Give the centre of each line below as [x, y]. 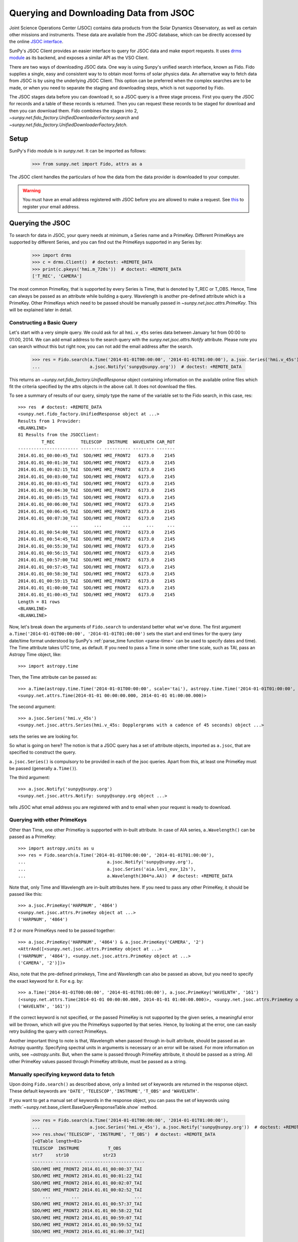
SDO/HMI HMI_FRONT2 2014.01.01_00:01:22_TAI [87, 1176]
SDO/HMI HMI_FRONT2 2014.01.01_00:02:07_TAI [87, 1183]
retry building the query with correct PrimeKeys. [58, 1031]
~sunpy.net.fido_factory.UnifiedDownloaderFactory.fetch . [68, 125]
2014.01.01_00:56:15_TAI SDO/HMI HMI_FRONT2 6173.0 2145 [97, 553]
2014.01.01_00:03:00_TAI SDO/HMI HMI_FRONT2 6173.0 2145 [97, 476]
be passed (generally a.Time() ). [43, 769]
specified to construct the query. [43, 752]
